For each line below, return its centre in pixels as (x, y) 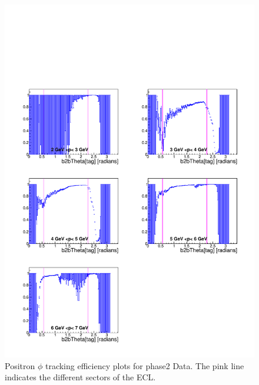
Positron (20, 365)
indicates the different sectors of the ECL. (80, 377)
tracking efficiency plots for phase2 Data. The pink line (145, 365)
